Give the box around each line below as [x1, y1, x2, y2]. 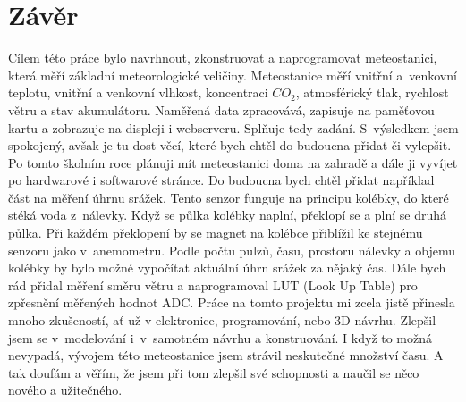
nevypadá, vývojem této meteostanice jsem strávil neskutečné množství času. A [8, 346, 444, 364]
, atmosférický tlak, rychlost [295, 83, 449, 102]
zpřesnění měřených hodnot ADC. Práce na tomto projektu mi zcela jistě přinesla [8, 293, 455, 312]
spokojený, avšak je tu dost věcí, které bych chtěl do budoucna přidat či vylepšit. [8, 136, 452, 155]
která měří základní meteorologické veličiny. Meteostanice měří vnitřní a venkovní [8, 65, 457, 84]
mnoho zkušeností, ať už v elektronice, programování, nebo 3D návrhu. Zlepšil [8, 311, 436, 330]
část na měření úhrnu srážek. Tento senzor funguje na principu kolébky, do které [8, 188, 449, 206]
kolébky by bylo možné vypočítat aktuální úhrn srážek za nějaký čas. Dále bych [8, 258, 446, 277]
